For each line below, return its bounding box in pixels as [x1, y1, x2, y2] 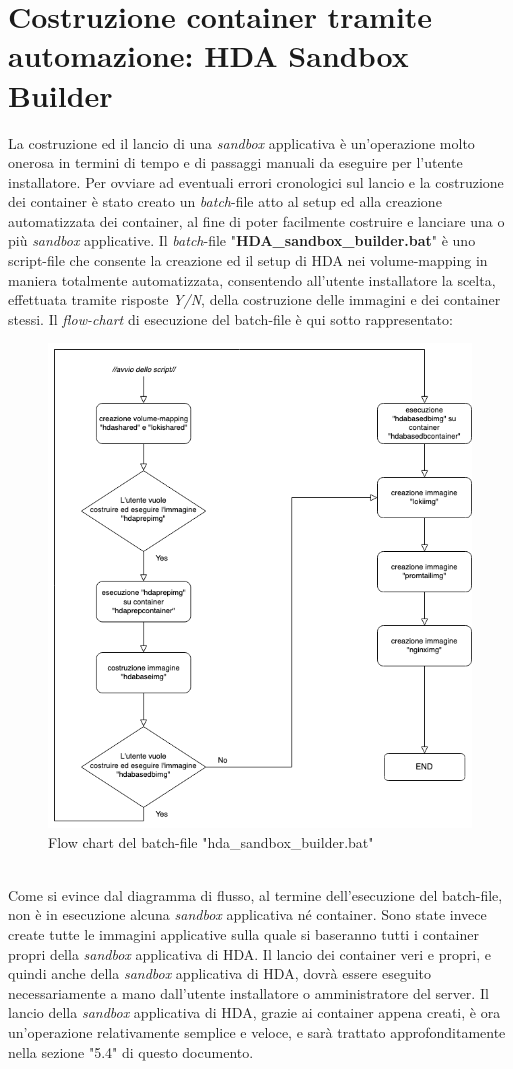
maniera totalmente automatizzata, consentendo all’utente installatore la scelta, [8, 269, 496, 290]
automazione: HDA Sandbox [8, 35, 409, 76]
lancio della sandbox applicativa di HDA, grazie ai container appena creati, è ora [8, 1002, 501, 1023]
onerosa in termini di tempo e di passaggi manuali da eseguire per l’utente [8, 152, 463, 173]
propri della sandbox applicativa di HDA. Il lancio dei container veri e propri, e [8, 943, 491, 964]
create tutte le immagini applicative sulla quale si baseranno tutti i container [8, 923, 479, 944]
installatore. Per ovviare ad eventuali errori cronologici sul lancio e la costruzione [8, 171, 504, 192]
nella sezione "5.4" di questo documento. [8, 1041, 254, 1062]
